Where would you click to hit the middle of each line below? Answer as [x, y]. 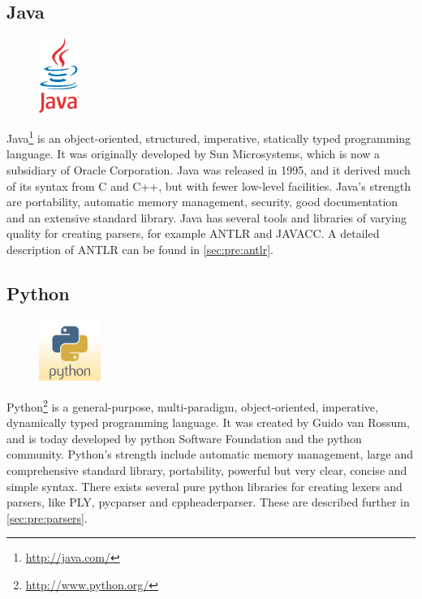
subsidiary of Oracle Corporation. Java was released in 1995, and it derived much [209, 170]
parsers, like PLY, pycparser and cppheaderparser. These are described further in [208, 502]
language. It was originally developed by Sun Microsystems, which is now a [194, 154]
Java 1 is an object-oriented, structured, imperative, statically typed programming [209, 137]
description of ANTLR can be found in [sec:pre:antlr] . [140, 249]
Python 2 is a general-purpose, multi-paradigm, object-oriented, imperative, [192, 405]
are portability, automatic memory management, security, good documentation [202, 202]
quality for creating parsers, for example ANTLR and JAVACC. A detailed [193, 233]
